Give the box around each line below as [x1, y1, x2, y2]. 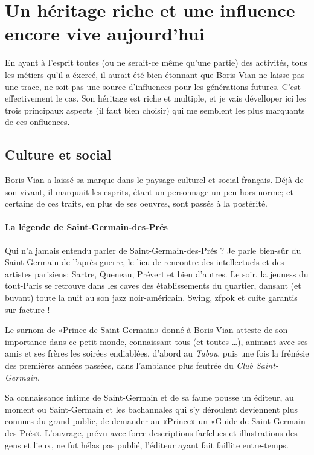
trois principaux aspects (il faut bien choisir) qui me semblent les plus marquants [5, 103, 305, 116]
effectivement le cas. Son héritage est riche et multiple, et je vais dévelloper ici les [5, 92, 306, 105]
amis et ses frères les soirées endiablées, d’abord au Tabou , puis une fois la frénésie [5, 347, 309, 360]
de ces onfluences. [5, 115, 70, 128]
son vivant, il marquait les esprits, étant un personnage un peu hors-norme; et [5, 185, 293, 198]
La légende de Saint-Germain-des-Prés [5, 221, 168, 233]
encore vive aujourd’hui [5, 21, 205, 46]
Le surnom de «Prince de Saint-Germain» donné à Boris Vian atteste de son [5, 323, 288, 336]
